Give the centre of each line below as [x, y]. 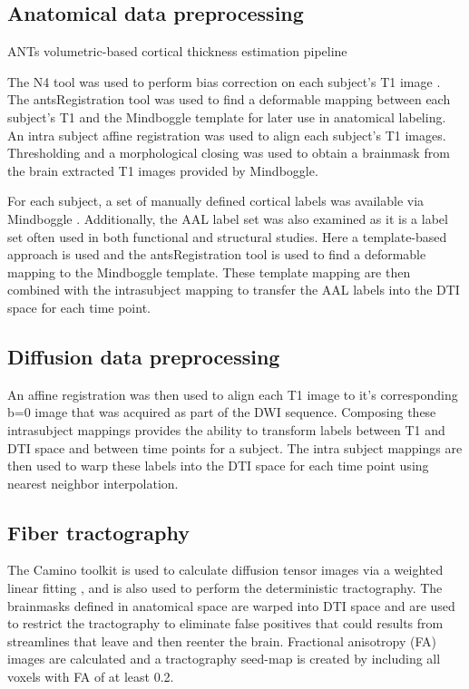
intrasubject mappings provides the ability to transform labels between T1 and [226, 429]
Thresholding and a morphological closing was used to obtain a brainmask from [229, 153]
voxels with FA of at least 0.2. [91, 677]
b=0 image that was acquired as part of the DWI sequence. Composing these [222, 412]
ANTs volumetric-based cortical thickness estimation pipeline [177, 51]
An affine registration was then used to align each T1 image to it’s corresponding [233, 394]
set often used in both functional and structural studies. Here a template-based [227, 236]
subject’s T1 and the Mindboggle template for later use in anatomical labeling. [227, 116]
